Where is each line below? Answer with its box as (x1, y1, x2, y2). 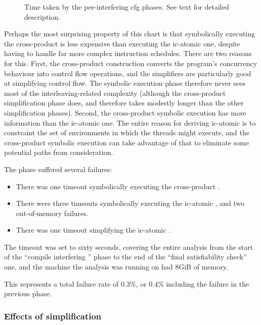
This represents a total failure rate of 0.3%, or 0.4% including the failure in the (4, 278, 249, 289)
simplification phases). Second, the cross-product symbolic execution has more (4, 107, 246, 118)
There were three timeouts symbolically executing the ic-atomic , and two (16, 198, 245, 208)
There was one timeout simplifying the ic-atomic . (16, 225, 171, 235)
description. (24, 11, 60, 22)
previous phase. (4, 288, 52, 299)
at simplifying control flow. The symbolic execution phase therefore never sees (4, 78, 245, 88)
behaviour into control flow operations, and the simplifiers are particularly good (4, 68, 251, 78)
